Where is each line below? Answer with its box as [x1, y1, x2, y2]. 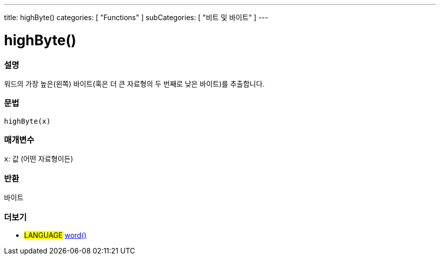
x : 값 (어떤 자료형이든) [4, 154, 73, 163]
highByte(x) [4, 117, 51, 125]
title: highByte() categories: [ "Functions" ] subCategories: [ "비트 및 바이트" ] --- [4, 13, 268, 22]
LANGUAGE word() [24, 230, 87, 239]
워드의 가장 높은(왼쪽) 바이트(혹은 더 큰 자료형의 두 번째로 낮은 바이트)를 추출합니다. [4, 79, 265, 88]
